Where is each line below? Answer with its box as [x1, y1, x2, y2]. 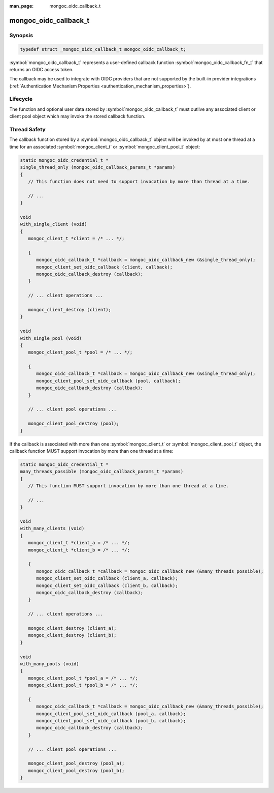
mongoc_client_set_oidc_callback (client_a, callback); [36, 575, 178, 581]
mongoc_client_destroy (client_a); [28, 625, 117, 631]
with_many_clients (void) [20, 525, 85, 532]
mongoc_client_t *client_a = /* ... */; [28, 540, 130, 546]
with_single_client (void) [20, 221, 87, 227]
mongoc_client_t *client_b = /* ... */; [28, 547, 130, 553]
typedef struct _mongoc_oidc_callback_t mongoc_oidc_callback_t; [20, 46, 186, 52]
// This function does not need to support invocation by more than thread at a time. [28, 179, 251, 184]
